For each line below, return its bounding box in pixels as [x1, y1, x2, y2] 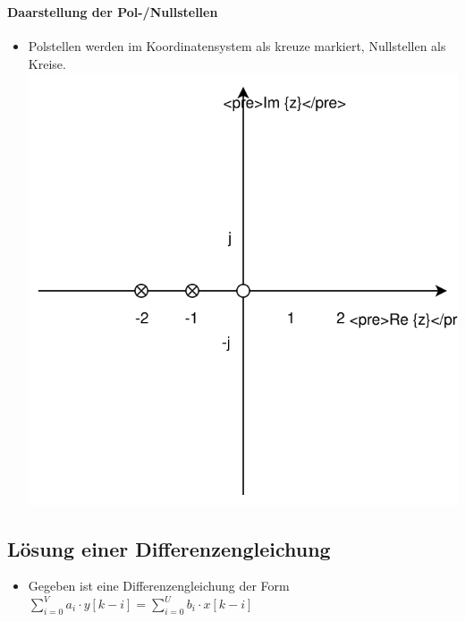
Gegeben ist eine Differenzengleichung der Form [28, 576, 290, 595]
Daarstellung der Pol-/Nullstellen [7, 3, 218, 21]
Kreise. [28, 54, 66, 72]
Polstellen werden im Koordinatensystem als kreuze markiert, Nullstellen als [28, 37, 446, 55]
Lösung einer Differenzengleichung [7, 534, 331, 562]
